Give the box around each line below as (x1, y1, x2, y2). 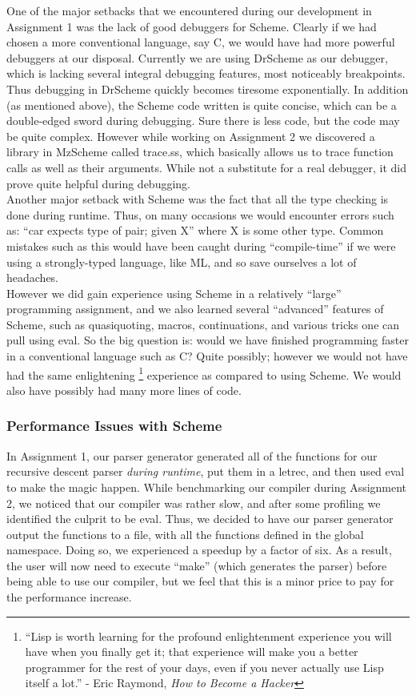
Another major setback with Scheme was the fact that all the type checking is (6, 191, 389, 207)
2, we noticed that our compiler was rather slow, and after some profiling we (6, 494, 381, 511)
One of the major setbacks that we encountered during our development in (6, 2, 372, 18)
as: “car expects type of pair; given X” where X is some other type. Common (6, 222, 384, 239)
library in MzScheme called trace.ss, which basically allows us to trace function (6, 143, 394, 160)
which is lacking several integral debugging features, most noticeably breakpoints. (6, 65, 406, 82)
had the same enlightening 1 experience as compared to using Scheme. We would (6, 364, 402, 383)
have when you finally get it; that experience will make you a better (25, 643, 358, 660)
